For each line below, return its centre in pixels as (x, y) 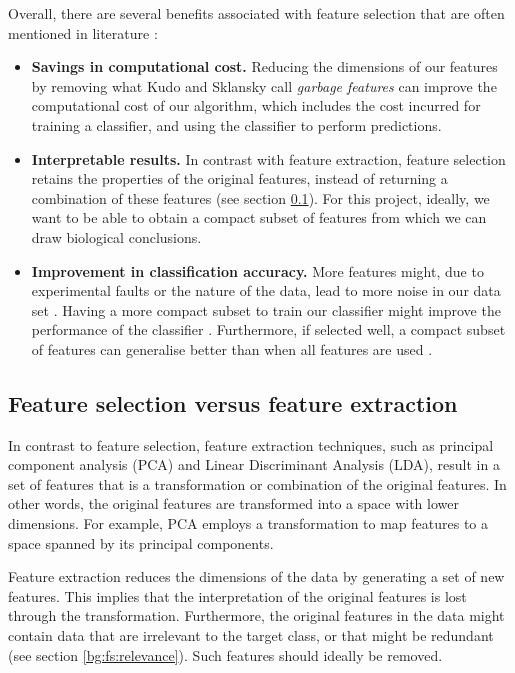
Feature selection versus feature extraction (233, 402)
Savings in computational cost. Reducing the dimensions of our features (264, 66)
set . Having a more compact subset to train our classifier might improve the (266, 309)
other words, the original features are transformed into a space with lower (233, 503)
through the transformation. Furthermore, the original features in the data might (256, 615)
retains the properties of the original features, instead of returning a (239, 178)
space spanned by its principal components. (141, 542)
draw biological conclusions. (116, 236)
